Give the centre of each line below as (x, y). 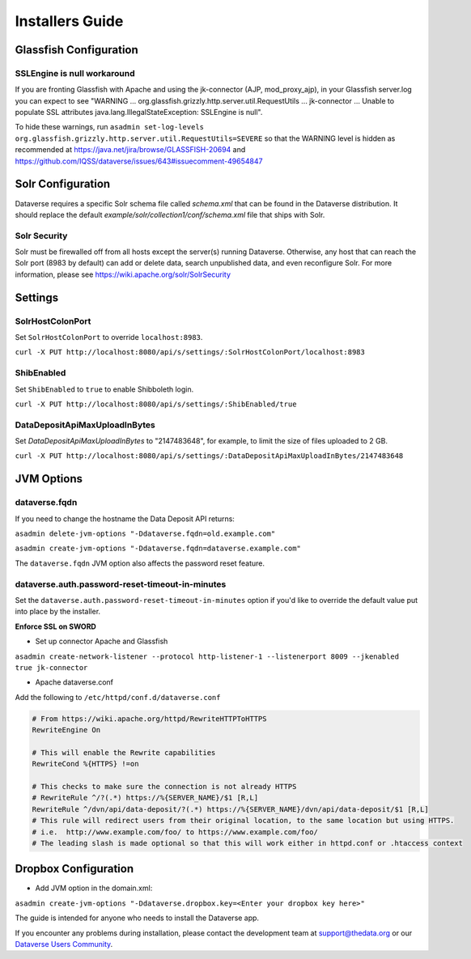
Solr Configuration (63, 184)
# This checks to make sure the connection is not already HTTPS (164, 787)
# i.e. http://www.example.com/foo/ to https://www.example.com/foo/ (175, 832)
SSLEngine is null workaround (75, 73)
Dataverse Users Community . (64, 944)
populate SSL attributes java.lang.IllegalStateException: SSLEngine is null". (139, 112)
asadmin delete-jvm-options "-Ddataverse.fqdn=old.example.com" (145, 534)
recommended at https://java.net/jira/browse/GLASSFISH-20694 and (130, 150)
